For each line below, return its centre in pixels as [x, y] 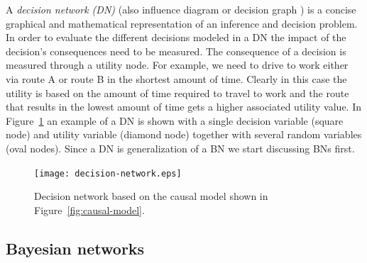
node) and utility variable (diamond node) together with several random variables [184, 134]
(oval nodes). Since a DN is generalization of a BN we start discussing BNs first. [180, 148]
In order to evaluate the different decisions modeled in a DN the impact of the [176, 37]
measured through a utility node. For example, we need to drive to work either [177, 65]
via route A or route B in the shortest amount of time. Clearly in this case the [176, 78]
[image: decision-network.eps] [108, 173]
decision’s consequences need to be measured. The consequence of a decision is [176, 51]
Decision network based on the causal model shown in [151, 196]
